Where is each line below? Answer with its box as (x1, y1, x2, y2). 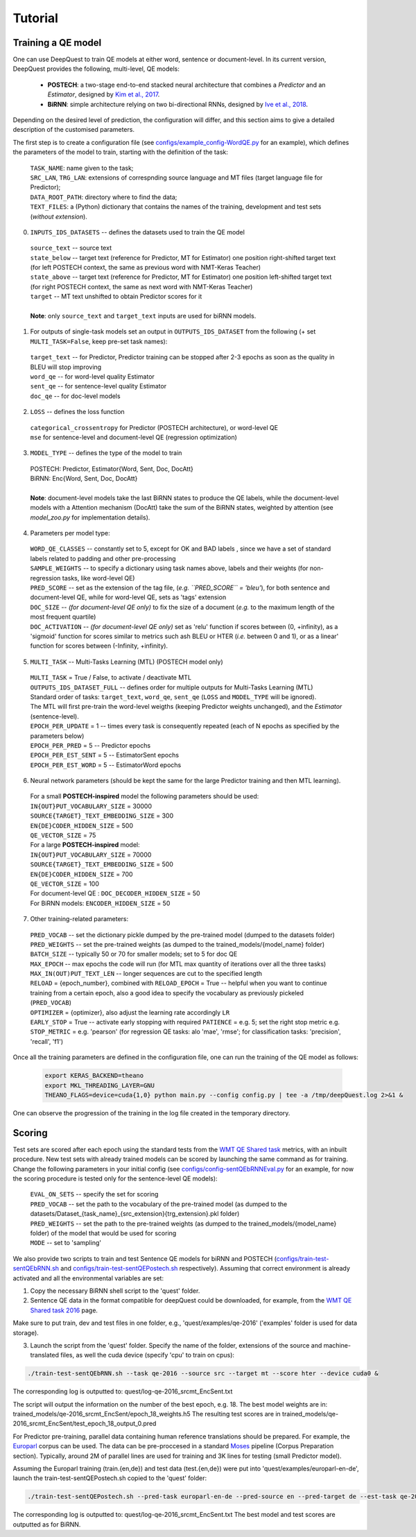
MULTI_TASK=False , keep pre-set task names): (30, 337, 168, 345)
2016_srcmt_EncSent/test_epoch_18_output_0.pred (12, 1419, 157, 1428)
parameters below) (30, 732, 85, 740)
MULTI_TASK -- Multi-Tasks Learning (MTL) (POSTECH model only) (30, 658, 223, 666)
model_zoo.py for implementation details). (30, 513, 150, 522)
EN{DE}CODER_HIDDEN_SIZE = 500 (30, 821, 133, 830)
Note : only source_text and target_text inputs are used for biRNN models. (30, 312, 257, 320)
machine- (323, 1341, 352, 1349)
